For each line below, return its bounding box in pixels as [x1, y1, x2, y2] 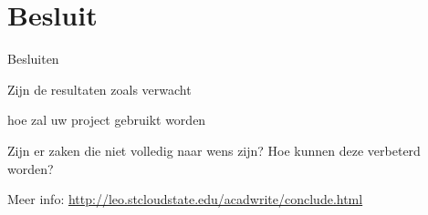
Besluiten [7, 49, 59, 68]
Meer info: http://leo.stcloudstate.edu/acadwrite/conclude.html [7, 189, 363, 209]
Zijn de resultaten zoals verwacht [7, 79, 192, 98]
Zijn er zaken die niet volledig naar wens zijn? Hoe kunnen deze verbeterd [7, 140, 421, 159]
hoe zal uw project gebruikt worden [7, 110, 206, 129]
